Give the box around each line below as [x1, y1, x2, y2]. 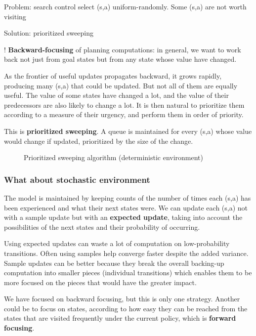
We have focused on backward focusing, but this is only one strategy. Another [4, 294, 240, 304]
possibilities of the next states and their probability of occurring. [4, 221, 200, 232]
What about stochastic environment [4, 173, 150, 185]
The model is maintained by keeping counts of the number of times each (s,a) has [4, 192, 251, 203]
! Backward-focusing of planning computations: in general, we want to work [4, 44, 241, 54]
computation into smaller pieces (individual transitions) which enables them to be [4, 267, 252, 278]
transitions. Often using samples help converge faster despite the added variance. [4, 248, 249, 258]
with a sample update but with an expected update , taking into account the [4, 212, 243, 222]
